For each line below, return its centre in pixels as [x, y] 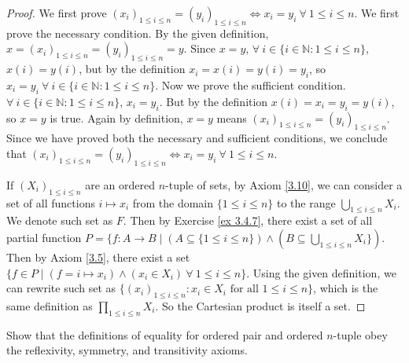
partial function [44, 237]
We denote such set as [60, 220]
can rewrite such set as [61, 288]
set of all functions [51, 202]
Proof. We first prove [57, 13]
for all [244, 290]
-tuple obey [360, 334]
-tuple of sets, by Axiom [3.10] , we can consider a [284, 184]
